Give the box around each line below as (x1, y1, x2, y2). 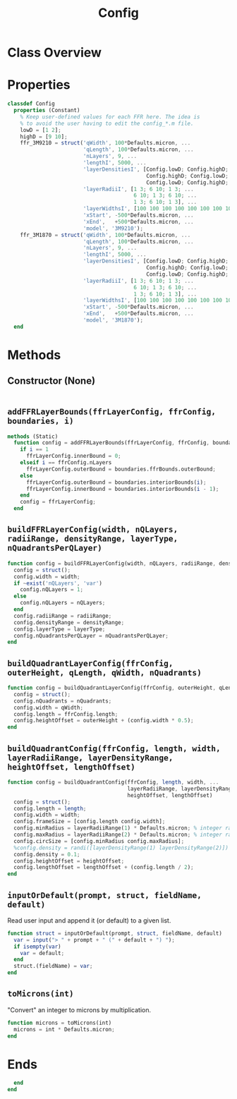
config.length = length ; (13, 805, 87, 812)
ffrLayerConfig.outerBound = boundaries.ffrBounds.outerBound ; (25, 466, 217, 473)
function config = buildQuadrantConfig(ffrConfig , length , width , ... (7, 779, 219, 786)
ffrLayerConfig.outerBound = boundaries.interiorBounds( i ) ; (25, 478, 207, 486)
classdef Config (7, 100, 55, 107)
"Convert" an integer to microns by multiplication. (7, 1005, 152, 1014)
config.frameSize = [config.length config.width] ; (13, 818, 166, 825)
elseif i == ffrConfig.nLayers (20, 459, 112, 466)
